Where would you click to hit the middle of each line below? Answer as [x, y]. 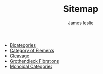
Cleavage [20, 56]
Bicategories [23, 45]
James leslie [81, 23]
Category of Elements [32, 50]
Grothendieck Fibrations [34, 61]
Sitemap [81, 9]
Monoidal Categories [31, 66]
